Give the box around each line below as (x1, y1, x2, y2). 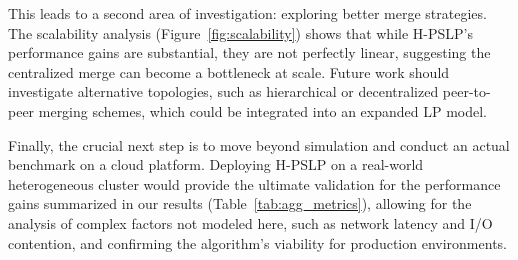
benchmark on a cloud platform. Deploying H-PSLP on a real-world (8, 154, 424, 175)
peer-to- (442, 81, 491, 102)
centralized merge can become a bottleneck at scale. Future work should (8, 61, 450, 82)
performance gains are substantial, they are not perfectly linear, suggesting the (8, 42, 491, 63)
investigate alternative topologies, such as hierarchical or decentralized (8, 81, 439, 102)
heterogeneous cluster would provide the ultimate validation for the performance (8, 173, 501, 194)
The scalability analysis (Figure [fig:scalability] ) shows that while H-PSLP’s (8, 22, 473, 43)
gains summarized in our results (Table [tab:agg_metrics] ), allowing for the (8, 193, 472, 214)
